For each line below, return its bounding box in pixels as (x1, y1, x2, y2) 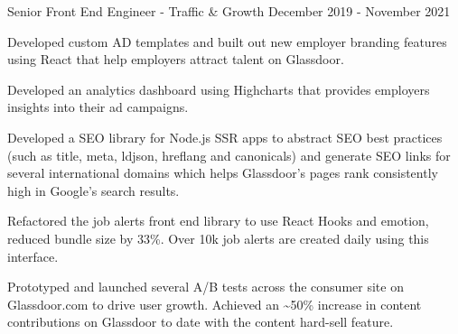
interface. (7, 246, 59, 265)
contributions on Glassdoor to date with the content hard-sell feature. (7, 312, 394, 331)
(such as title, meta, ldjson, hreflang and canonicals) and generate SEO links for (7, 145, 451, 164)
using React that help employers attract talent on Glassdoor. (7, 50, 344, 69)
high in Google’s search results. (7, 181, 180, 199)
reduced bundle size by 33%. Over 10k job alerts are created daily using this (7, 228, 429, 247)
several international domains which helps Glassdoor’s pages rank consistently (7, 163, 438, 182)
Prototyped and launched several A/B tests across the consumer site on (7, 277, 404, 296)
